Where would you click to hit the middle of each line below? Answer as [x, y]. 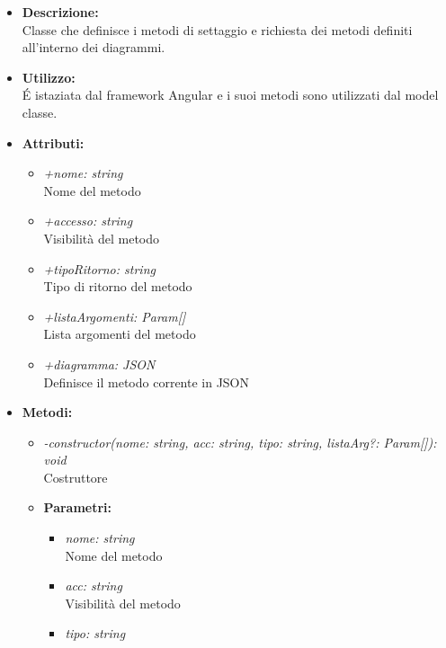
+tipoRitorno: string [99, 268]
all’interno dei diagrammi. [94, 47]
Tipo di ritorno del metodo [118, 286]
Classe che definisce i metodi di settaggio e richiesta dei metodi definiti [217, 29]
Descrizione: [60, 12]
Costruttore [76, 477]
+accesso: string [88, 221]
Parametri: [78, 507]
